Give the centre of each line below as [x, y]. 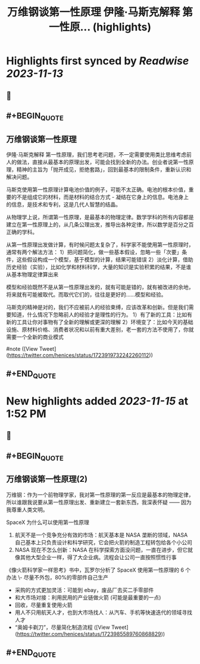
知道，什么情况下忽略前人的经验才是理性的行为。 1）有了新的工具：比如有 [101, 314]
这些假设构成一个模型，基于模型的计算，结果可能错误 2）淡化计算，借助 [105, 259]
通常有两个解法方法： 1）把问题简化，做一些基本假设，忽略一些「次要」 [94, 252]
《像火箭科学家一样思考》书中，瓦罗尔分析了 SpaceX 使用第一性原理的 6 [95, 570]
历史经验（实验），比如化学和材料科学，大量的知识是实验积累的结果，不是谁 [99, 267]
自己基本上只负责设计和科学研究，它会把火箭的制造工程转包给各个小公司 [103, 542]
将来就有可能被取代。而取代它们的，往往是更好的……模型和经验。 [86, 294]
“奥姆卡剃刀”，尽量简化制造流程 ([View [62, 627]
